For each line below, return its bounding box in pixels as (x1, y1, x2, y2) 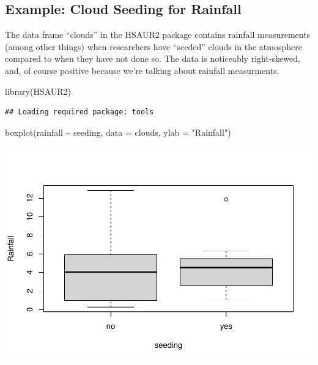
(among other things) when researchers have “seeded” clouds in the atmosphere (5, 40, 302, 53)
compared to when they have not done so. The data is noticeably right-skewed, (5, 52, 300, 65)
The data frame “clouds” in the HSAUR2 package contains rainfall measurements (5, 28, 311, 41)
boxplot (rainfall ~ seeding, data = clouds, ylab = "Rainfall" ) (5, 125, 231, 138)
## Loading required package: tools (5, 108, 154, 117)
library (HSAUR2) (5, 84, 72, 97)
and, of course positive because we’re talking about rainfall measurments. (5, 64, 279, 76)
